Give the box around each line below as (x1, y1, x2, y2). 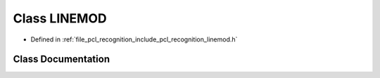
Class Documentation (13, 53, 110, 65)
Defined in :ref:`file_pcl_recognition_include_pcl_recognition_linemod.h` (30, 35, 238, 44)
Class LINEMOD (13, 11, 107, 26)
